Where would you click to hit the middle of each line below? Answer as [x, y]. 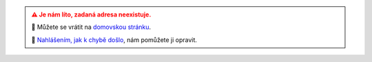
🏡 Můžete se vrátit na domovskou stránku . [91, 27]
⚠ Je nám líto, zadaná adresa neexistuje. [91, 14]
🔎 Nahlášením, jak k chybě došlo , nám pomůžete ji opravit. [114, 40]
